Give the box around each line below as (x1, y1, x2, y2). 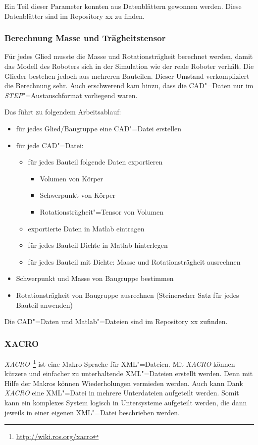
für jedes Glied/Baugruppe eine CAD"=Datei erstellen (16, 123, 182, 133)
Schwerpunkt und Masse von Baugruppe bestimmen (16, 273, 174, 283)
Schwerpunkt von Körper (40, 190, 115, 200)
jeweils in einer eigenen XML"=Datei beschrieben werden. (4, 407, 180, 417)
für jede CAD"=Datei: (16, 140, 84, 150)
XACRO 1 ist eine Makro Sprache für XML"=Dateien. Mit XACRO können (4, 357, 235, 369)
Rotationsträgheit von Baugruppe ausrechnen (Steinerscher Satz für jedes (16, 289, 239, 300)
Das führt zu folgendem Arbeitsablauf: (4, 107, 121, 117)
